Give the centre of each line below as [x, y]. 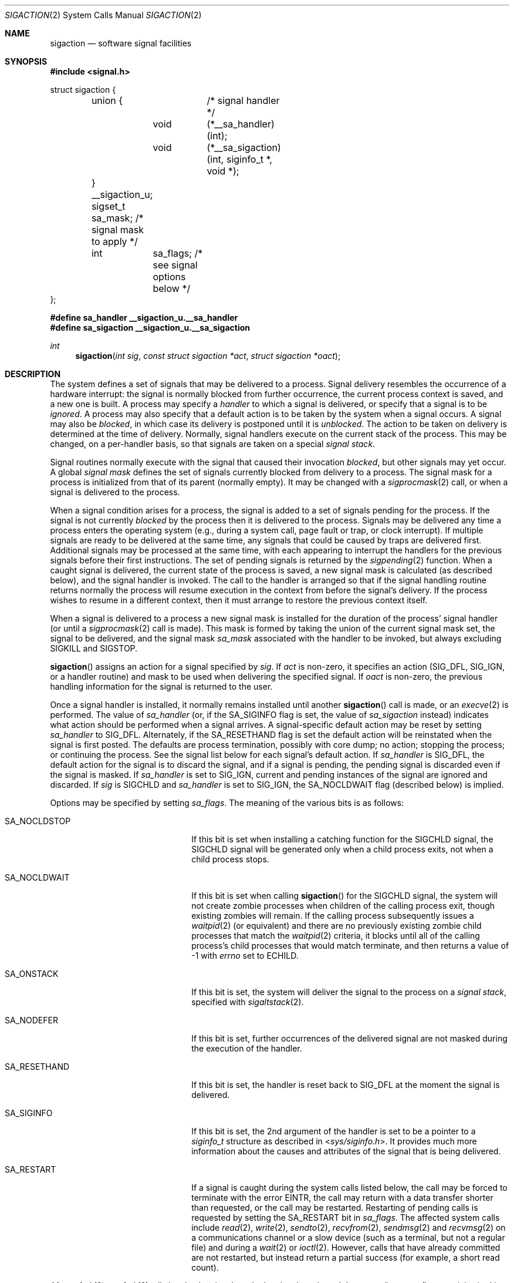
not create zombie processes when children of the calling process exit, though [343, 906]
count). [205, 1267]
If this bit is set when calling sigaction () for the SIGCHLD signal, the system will [345, 896]
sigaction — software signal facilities [121, 43]
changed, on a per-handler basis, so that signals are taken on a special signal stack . [213, 444]
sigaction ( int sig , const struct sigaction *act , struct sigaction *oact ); [208, 356]
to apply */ [114, 241]
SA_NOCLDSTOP [38, 821]
